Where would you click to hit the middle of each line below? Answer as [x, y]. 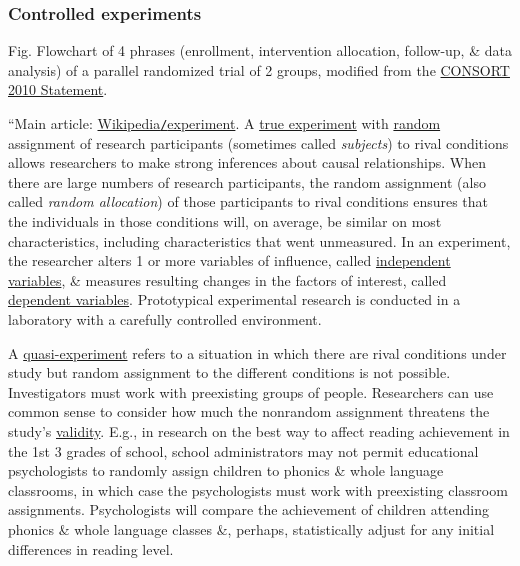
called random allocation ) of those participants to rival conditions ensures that [248, 201]
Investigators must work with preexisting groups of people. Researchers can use [251, 391]
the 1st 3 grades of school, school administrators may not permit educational [243, 450]
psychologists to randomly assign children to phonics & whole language [226, 470]
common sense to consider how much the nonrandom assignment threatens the [249, 411]
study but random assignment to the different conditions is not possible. [229, 372]
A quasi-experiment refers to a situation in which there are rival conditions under [257, 352]
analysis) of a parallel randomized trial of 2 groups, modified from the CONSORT [259, 69]
